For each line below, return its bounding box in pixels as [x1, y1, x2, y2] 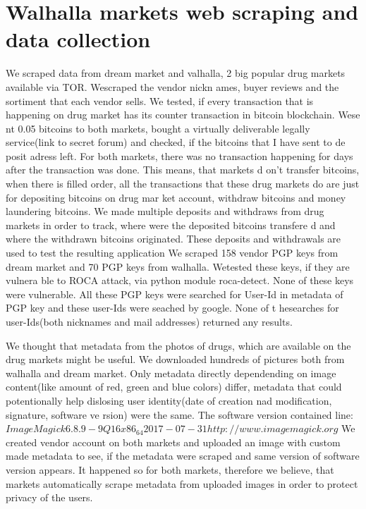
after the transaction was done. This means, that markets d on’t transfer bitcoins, [6, 162, 360, 177]
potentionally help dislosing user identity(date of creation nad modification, [6, 393, 332, 407]
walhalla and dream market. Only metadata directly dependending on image [6, 365, 336, 380]
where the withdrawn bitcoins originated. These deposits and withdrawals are [6, 231, 341, 246]
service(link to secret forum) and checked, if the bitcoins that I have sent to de [6, 135, 346, 149]
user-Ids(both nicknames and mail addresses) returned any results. [6, 314, 293, 329]
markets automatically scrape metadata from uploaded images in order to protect [6, 476, 358, 491]
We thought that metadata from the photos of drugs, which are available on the [6, 338, 351, 352]
